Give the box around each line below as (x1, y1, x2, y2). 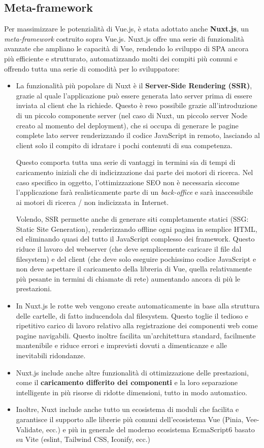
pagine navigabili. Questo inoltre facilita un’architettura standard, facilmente (16, 330, 256, 340)
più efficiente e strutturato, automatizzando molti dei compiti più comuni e (4, 53, 238, 63)
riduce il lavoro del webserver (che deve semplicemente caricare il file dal (16, 244, 242, 254)
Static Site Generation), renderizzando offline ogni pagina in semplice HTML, (16, 223, 257, 234)
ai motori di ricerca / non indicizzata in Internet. (16, 196, 169, 207)
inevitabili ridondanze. (16, 350, 86, 361)
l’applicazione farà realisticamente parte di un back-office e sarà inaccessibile (16, 187, 253, 197)
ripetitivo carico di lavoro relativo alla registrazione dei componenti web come (16, 320, 258, 331)
